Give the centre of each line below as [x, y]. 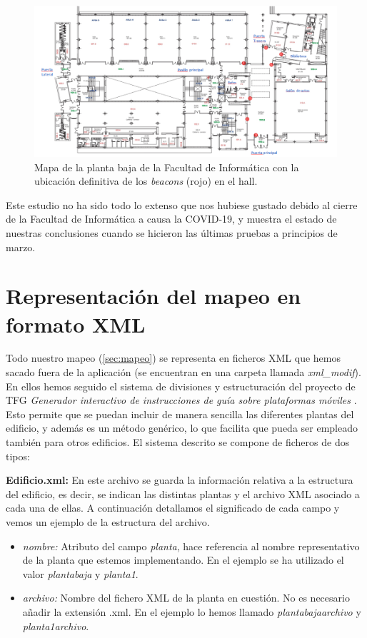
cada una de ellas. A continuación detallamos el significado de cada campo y [173, 508]
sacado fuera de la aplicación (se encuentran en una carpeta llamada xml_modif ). [183, 372]
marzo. [21, 247]
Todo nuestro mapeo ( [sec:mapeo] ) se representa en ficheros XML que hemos [173, 358]
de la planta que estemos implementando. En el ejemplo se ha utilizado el [183, 560]
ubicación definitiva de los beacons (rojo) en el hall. [146, 181]
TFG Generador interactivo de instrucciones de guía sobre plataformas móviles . [181, 400]
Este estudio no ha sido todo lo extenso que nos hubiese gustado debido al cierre [182, 204]
